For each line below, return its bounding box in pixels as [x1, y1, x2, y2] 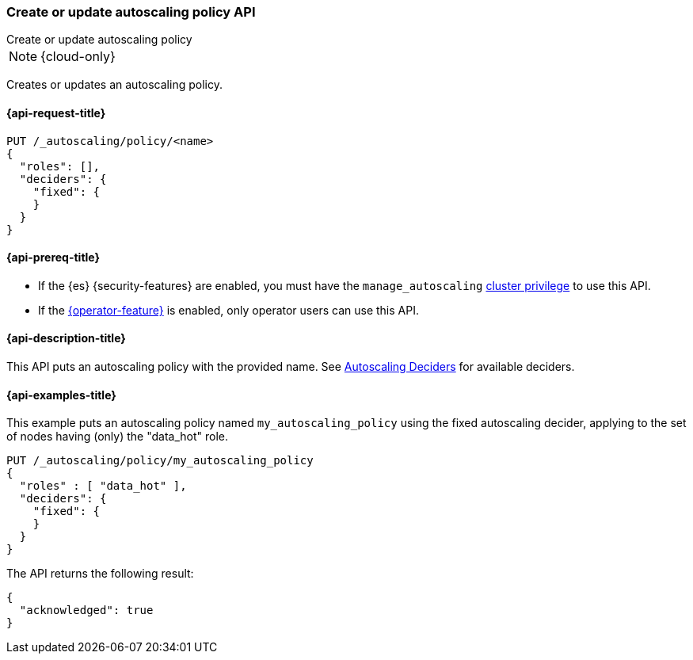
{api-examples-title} [6, 387, 116, 402]
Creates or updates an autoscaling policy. [6, 78, 223, 92]
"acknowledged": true [19, 604, 154, 617]
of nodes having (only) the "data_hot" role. [6, 429, 229, 444]
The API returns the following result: [6, 567, 194, 581]
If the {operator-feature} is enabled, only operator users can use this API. [38, 303, 419, 317]
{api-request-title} [6, 105, 106, 120]
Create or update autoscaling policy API [6, 4, 256, 20]
